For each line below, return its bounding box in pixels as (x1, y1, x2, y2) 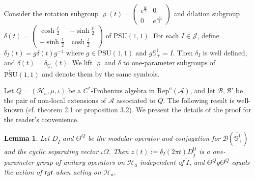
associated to (116, 95, 156, 105)
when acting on (55, 166, 101, 177)
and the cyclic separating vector (4, 146, 99, 156)
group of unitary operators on (36, 157, 125, 167)
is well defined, (202, 47, 247, 57)
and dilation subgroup (173, 8, 240, 18)
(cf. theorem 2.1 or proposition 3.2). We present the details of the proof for (26, 104, 252, 115)
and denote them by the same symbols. (42, 69, 160, 79)
